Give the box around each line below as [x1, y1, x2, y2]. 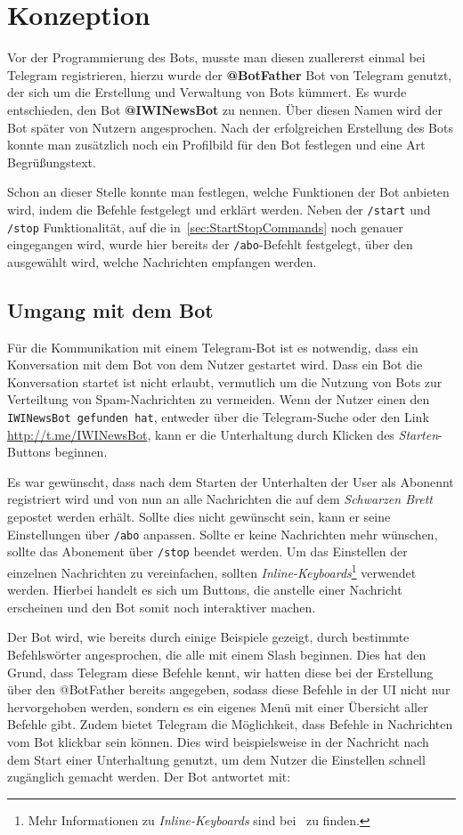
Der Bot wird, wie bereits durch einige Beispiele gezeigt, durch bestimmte [7, 628, 410, 646]
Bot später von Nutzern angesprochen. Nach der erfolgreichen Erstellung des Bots [7, 118, 453, 136]
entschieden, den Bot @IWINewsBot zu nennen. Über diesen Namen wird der [7, 100, 443, 118]
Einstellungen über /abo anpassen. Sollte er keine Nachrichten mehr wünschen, [7, 524, 438, 543]
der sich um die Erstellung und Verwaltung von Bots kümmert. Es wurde [7, 83, 407, 101]
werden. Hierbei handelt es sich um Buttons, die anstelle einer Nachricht [7, 580, 402, 599]
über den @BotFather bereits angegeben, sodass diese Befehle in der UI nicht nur [7, 680, 451, 699]
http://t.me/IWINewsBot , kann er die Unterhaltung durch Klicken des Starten [7, 425, 439, 443]
